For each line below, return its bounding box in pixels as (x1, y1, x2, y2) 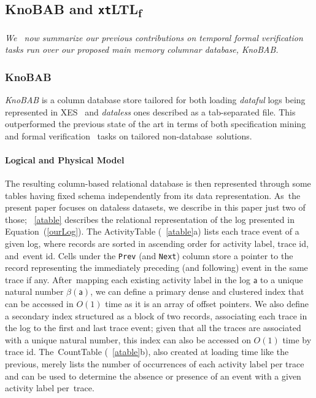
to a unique (260, 273, 303, 286)
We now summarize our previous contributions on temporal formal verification (5, 31, 303, 44)
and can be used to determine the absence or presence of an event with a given (5, 369, 301, 382)
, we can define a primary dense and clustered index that (90, 285, 304, 298)
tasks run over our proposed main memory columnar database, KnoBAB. (5, 43, 279, 56)
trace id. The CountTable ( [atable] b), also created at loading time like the (5, 345, 289, 358)
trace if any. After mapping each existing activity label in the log (5, 273, 250, 286)
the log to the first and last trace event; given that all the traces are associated (5, 321, 301, 334)
